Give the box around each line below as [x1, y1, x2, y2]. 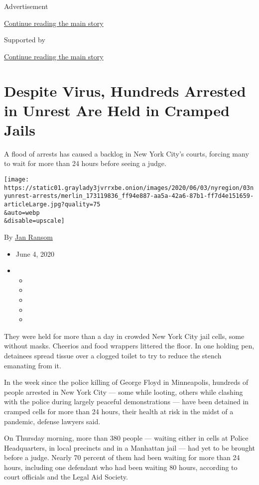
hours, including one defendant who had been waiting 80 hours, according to [4, 462, 238, 472]
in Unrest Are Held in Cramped [4, 100, 230, 120]
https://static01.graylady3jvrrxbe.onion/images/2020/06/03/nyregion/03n [4, 184, 254, 191]
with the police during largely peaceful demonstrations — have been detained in [4, 396, 249, 407]
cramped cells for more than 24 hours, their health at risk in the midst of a [4, 406, 234, 416]
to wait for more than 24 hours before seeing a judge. [4, 158, 166, 168]
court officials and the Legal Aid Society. [4, 472, 128, 482]
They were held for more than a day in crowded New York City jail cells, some [4, 330, 245, 341]
